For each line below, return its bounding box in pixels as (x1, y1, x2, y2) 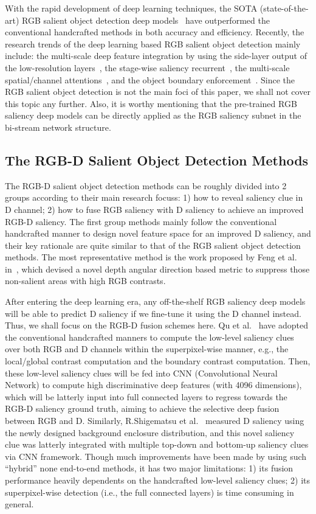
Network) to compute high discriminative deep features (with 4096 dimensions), (5, 378, 302, 391)
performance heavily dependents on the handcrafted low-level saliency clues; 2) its (5, 473, 311, 486)
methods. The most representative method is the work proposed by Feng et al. (5, 251, 297, 263)
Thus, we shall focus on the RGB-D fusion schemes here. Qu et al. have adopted (5, 319, 308, 332)
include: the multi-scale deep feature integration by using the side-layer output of (5, 49, 307, 62)
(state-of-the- (259, 2, 309, 14)
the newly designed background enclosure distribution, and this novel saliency (5, 426, 295, 439)
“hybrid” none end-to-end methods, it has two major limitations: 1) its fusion (5, 462, 294, 474)
